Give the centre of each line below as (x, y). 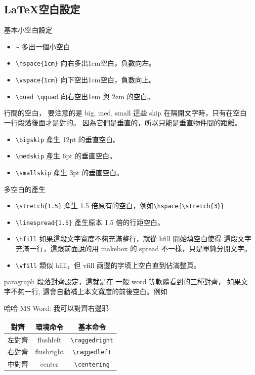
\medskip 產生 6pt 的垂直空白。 (66, 156)
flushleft (49, 339)
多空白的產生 (25, 189)
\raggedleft (92, 353)
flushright (50, 352)
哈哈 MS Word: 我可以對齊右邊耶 (57, 308)
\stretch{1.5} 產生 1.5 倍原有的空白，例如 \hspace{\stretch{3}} (120, 206)
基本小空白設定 (28, 30)
